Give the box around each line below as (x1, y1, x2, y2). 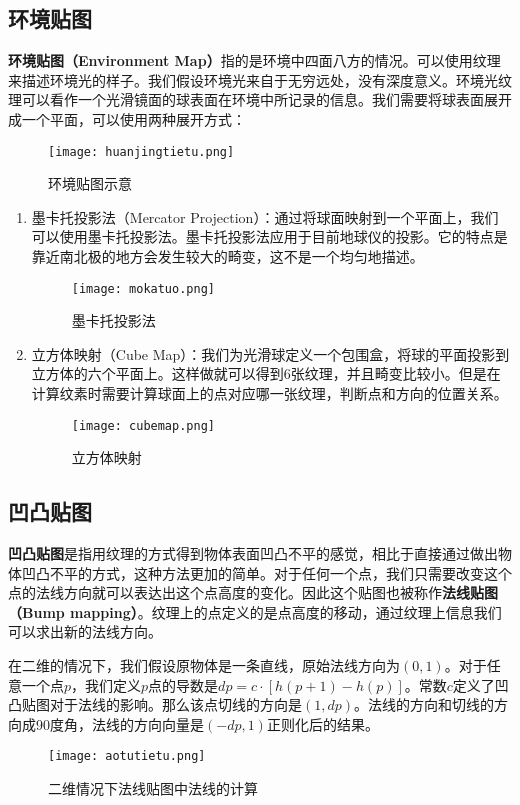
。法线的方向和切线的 (354, 694, 495, 715)
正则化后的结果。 (266, 713, 379, 734)
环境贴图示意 (48, 173, 132, 194)
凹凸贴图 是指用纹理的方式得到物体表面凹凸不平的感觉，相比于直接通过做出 (8, 543, 498, 564)
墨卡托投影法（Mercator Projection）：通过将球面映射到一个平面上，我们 (31, 206, 499, 227)
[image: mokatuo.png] (71, 281, 215, 296)
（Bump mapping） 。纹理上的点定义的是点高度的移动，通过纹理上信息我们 (8, 601, 502, 622)
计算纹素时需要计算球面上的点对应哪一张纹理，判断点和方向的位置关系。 (31, 383, 508, 404)
